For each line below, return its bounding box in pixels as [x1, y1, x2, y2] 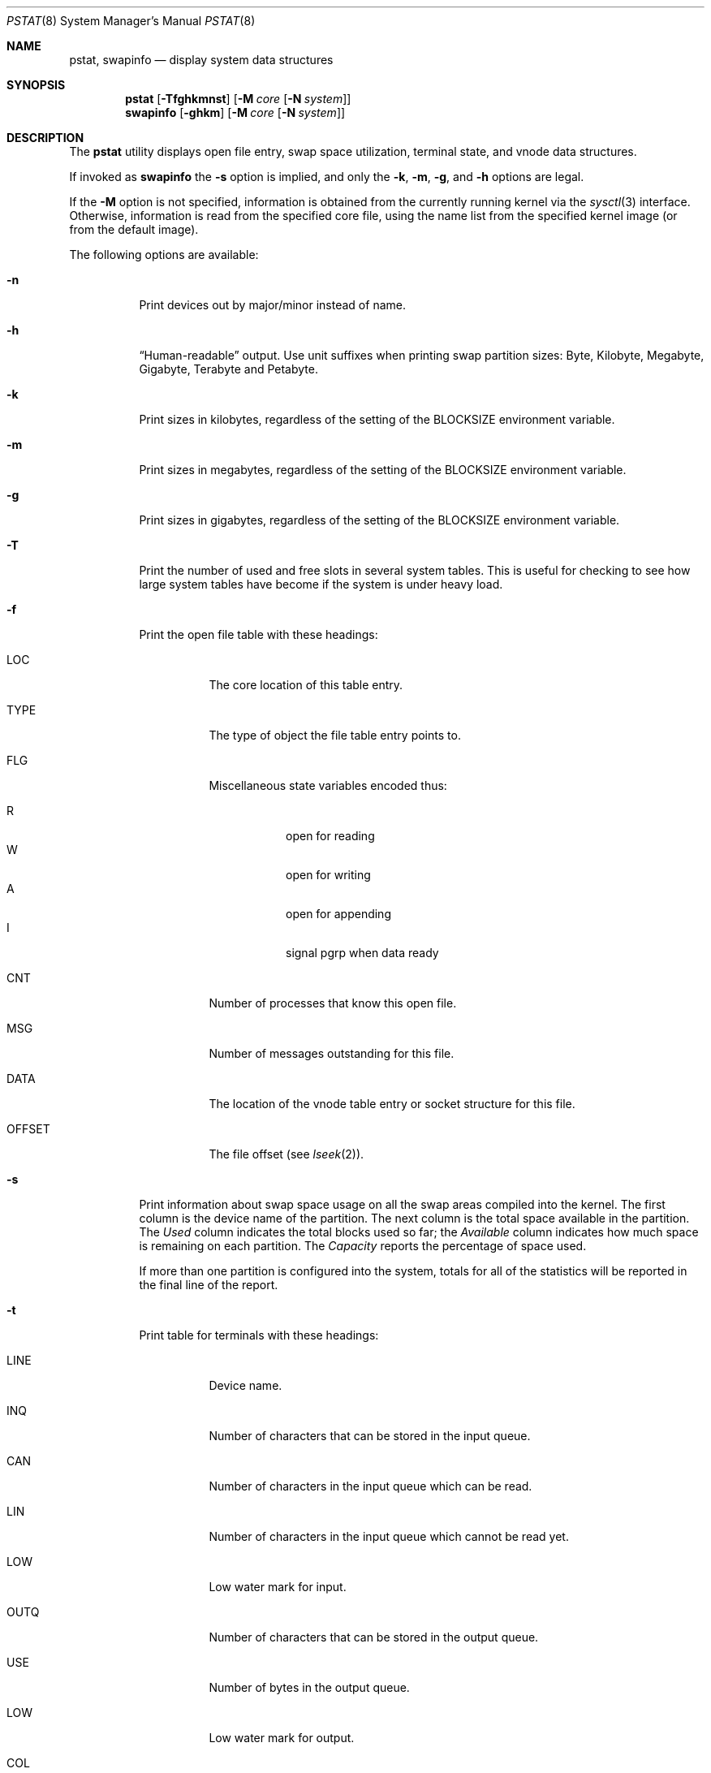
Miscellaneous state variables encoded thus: [209, 779, 447, 792]
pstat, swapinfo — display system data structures [69, 53, 334, 67]
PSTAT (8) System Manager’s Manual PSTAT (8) [6, 14, 256, 28]
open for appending [286, 907, 391, 921]
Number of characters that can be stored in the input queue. [209, 1429, 531, 1443]
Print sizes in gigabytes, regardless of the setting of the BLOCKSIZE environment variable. [139, 513, 620, 527]
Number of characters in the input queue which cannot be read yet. [209, 1529, 569, 1543]
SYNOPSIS [6, 78, 66, 92]
